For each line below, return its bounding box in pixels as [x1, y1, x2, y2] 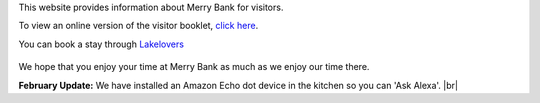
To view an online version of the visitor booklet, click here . [18, 20, 259, 32]
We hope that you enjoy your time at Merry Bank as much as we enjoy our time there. [18, 61, 370, 73]
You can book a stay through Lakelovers [18, 38, 185, 50]
